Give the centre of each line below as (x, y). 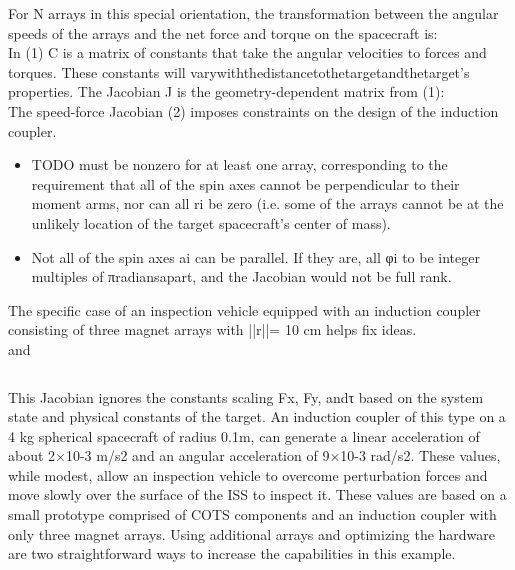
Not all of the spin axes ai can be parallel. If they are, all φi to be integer (255, 256)
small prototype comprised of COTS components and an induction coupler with (252, 514)
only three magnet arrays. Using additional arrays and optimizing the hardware (252, 533)
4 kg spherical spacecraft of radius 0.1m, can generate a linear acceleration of (244, 435)
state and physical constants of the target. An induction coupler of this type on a (257, 416)
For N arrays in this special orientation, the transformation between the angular (253, 13)
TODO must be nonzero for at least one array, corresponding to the (239, 164)
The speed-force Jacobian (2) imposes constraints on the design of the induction (253, 110)
